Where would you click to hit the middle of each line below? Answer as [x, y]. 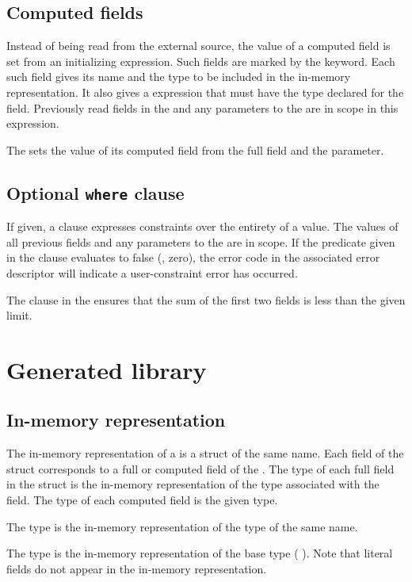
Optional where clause [95, 192]
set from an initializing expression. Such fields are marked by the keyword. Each [201, 61]
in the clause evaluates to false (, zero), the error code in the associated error [193, 257]
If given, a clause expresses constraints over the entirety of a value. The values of [202, 226]
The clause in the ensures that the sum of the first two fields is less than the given [206, 299]
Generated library [107, 369]
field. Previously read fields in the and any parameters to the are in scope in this [202, 107]
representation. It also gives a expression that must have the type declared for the [205, 92]
